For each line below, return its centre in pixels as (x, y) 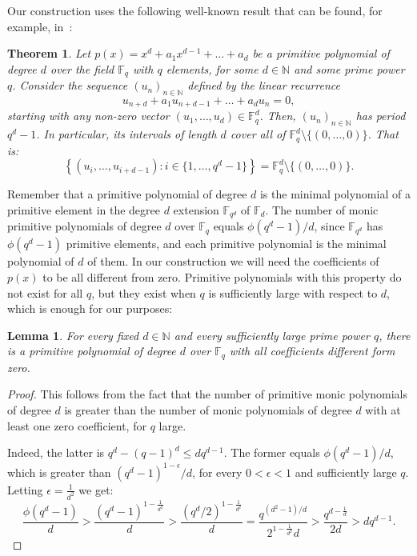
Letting (25, 489)
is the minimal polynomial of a (335, 194)
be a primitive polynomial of (321, 53)
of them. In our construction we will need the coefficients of (233, 261)
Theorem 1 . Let (49, 53)
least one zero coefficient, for (77, 425)
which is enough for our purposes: (90, 308)
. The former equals (272, 452)
